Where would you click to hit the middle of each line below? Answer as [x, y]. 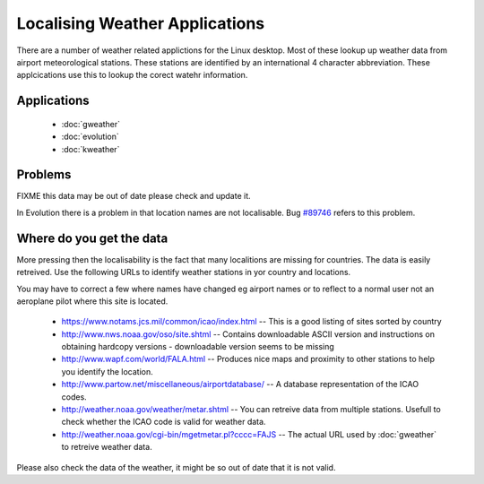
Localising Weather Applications [141, 23]
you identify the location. [107, 371]
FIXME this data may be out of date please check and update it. [134, 196]
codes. [74, 397]
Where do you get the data [92, 238]
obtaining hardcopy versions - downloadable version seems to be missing [198, 347]
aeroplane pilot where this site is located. [92, 301]
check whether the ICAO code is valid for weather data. [164, 422]
